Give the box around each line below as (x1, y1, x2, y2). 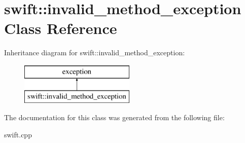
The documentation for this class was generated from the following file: (4, 112, 225, 123)
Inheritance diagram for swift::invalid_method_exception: (4, 47, 185, 58)
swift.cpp (4, 129, 32, 139)
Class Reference (4, 18, 117, 39)
